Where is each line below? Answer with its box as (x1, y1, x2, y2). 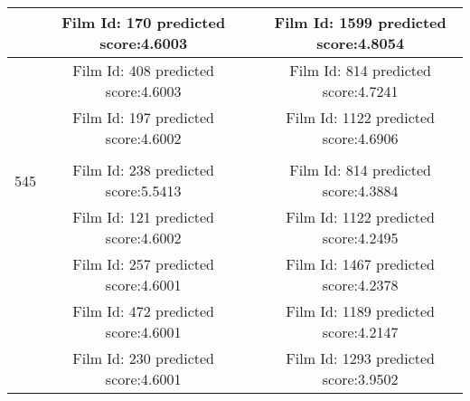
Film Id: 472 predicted (72, 301, 215, 321)
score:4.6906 (322, 128, 399, 148)
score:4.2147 (322, 321, 399, 342)
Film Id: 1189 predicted (286, 301, 436, 321)
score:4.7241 (322, 81, 399, 101)
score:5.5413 (105, 180, 182, 201)
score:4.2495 (322, 227, 399, 248)
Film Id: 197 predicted (72, 107, 215, 128)
